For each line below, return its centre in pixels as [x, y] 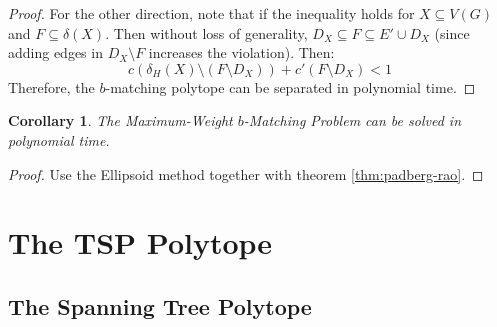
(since [452, 32]
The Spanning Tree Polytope [160, 305]
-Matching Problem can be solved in [352, 120]
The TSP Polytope [140, 242]
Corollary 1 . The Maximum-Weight [120, 120]
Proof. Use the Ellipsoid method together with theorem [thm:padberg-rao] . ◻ [246, 173]
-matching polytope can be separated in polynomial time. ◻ [290, 86]
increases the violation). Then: [241, 52]
